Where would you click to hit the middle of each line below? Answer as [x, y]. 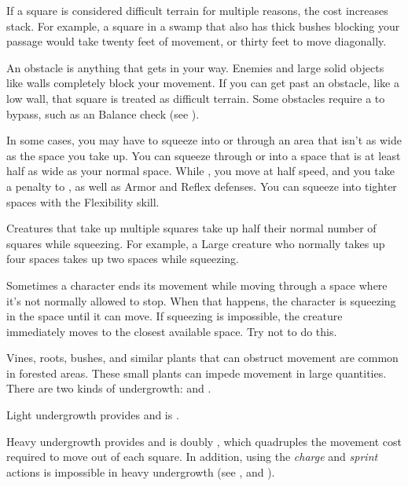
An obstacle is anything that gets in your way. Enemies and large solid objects [195, 67]
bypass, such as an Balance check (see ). [103, 113]
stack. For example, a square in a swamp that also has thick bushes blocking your [203, 26]
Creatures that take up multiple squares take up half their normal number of [191, 228]
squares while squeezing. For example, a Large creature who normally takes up [196, 243]
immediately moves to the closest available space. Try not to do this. [172, 331]
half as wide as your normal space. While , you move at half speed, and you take [200, 171]
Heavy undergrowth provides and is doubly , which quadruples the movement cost [204, 441]
